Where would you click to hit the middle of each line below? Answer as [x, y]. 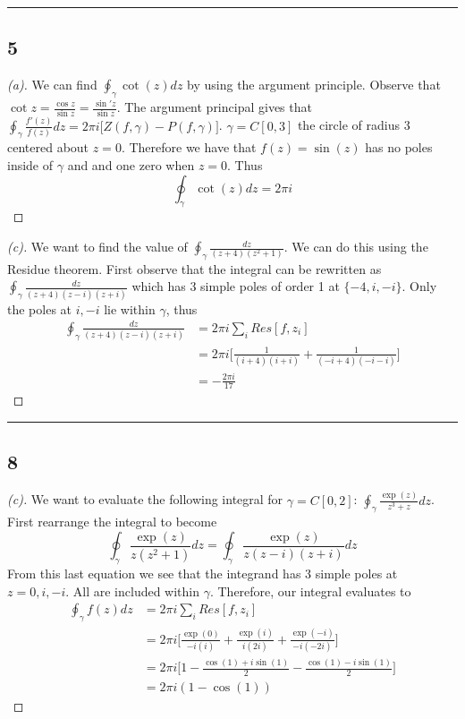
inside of [30, 165]
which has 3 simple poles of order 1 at [236, 286]
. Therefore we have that [189, 147]
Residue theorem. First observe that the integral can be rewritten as [194, 268]
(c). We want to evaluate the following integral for [145, 499]
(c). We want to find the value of [97, 247]
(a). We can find [52, 85]
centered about [48, 147]
